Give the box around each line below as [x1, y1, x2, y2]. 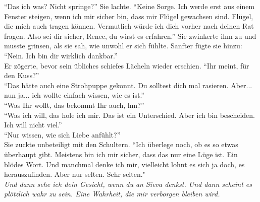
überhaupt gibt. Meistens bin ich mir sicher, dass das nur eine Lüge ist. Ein [4, 149, 238, 159]
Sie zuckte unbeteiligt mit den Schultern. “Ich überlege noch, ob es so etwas [4, 139, 238, 150]
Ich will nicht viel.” [4, 119, 62, 130]
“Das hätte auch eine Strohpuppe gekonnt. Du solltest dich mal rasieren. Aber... [4, 80, 252, 90]
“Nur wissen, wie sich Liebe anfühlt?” [4, 129, 121, 140]
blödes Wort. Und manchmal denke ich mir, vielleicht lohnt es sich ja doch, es [4, 159, 245, 169]
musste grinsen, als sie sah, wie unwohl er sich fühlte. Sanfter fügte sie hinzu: [4, 40, 242, 51]
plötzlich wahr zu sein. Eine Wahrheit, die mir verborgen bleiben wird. [4, 188, 220, 199]
